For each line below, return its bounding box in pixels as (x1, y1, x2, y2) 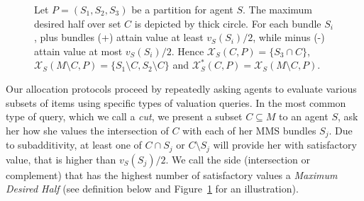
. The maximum (243, 2, 313, 16)
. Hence (171, 43, 204, 58)
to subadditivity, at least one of (6, 137, 142, 152)
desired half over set (34, 16, 121, 30)
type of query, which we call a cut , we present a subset (6, 109, 243, 124)
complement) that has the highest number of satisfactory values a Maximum (6, 167, 338, 182)
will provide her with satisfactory (213, 137, 357, 152)
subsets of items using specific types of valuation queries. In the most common (6, 95, 346, 110)
